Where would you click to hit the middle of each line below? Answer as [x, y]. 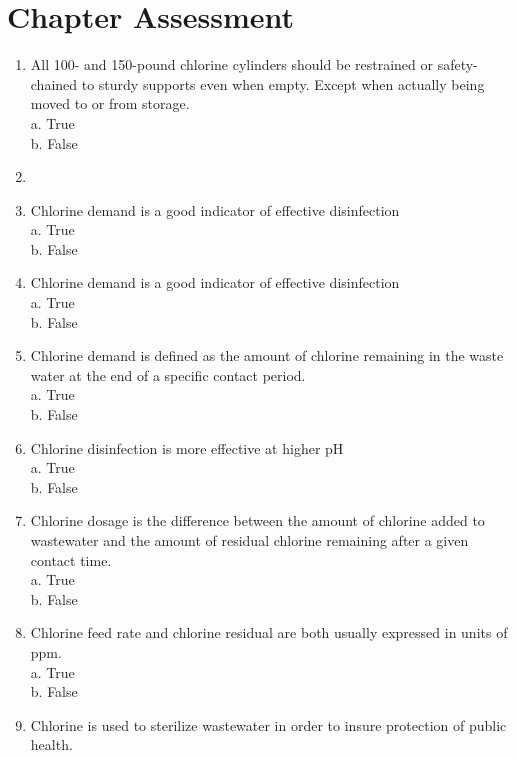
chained [54, 83]
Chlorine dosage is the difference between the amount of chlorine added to [257, 520]
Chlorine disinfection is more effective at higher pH [187, 447]
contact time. [71, 559]
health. [51, 744]
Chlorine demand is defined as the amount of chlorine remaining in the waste [267, 355]
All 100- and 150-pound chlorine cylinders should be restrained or [231, 64]
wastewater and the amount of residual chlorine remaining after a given [249, 540]
